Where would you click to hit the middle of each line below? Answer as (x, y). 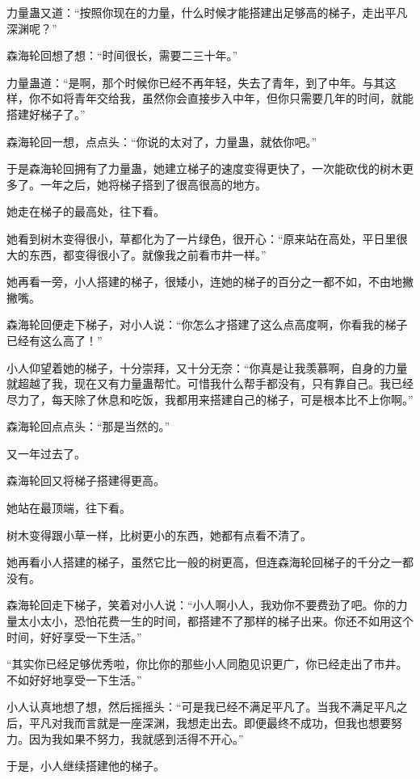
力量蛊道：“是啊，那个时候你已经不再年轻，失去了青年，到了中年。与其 (196, 82)
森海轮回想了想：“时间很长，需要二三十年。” (122, 55)
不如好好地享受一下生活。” (74, 679)
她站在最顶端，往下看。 (69, 508)
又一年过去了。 (46, 453)
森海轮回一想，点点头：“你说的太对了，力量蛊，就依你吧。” (162, 141)
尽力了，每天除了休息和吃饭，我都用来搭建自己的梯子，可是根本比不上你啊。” (210, 399)
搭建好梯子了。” (46, 114)
